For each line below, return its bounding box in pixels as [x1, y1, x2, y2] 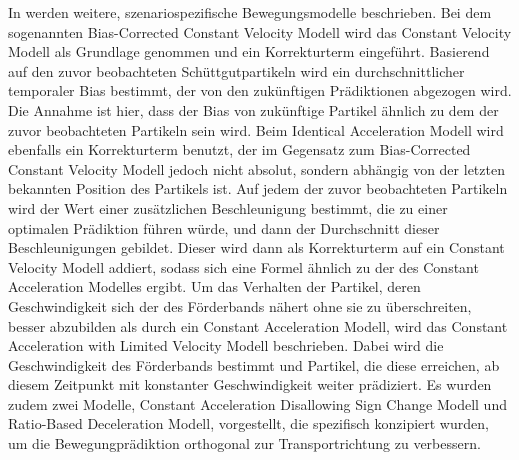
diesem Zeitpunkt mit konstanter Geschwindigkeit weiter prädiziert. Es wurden [8, 374, 492, 395]
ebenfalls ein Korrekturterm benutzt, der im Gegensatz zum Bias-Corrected [8, 139, 471, 160]
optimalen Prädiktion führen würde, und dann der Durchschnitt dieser [8, 217, 440, 238]
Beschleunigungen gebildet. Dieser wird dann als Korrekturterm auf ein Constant [8, 237, 505, 258]
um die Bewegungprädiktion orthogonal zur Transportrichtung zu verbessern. [8, 433, 481, 454]
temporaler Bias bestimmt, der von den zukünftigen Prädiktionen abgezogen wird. [8, 80, 512, 101]
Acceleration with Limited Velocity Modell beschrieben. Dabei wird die [8, 335, 444, 356]
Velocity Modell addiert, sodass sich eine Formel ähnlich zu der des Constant [8, 256, 479, 277]
